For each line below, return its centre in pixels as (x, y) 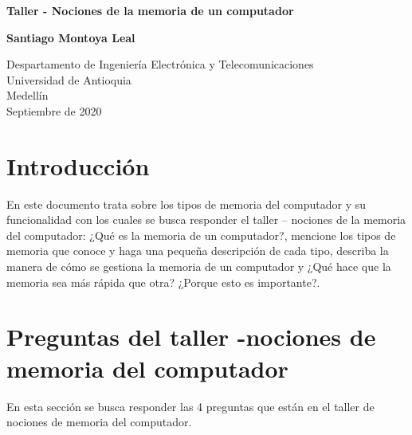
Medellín (27, 95)
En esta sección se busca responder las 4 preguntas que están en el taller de (190, 406)
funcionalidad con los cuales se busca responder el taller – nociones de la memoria (206, 219)
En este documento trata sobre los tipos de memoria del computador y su (186, 204)
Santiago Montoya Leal (71, 37)
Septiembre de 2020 (54, 110)
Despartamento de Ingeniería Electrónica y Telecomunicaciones (160, 64)
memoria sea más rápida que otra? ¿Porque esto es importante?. (163, 282)
